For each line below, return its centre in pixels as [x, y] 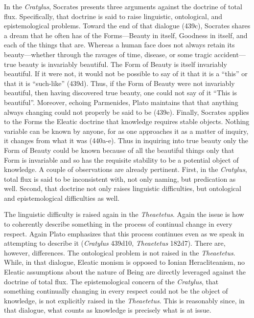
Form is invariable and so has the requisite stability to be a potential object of [121, 159]
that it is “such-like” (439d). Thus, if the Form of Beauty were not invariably [119, 83]
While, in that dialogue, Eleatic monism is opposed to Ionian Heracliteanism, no [125, 262]
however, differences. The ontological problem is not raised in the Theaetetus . [120, 252]
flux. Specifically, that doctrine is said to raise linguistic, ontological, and [113, 16]
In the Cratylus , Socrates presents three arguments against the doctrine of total [123, 6]
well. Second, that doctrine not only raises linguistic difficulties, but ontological [123, 188]
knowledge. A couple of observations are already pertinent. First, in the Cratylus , [126, 169]
